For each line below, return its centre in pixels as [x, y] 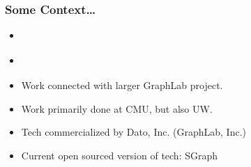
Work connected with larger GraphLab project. [122, 85]
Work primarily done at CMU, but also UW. [117, 108]
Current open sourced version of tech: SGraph [120, 155]
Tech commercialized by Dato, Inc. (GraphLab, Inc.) [134, 132]
